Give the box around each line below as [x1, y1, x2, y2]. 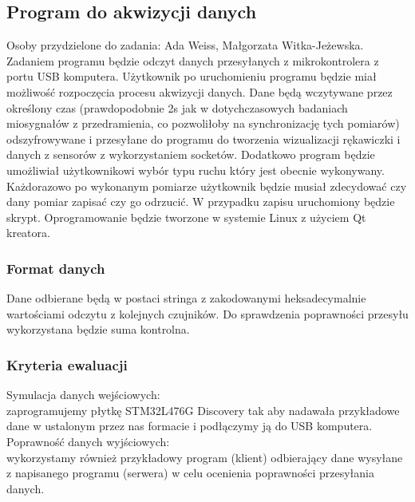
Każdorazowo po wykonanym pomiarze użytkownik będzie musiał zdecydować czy [6, 177, 407, 194]
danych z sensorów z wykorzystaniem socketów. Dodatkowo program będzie [6, 146, 375, 163]
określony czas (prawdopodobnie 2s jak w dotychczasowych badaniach [6, 99, 348, 116]
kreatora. [6, 224, 50, 241]
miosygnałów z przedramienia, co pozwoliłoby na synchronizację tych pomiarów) [6, 115, 400, 132]
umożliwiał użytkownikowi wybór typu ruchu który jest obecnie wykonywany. [6, 161, 385, 178]
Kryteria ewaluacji [6, 354, 128, 374]
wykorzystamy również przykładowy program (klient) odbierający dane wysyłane [6, 449, 403, 465]
